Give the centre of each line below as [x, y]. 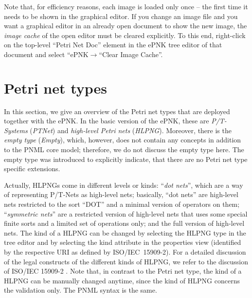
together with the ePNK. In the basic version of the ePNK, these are [107, 121]
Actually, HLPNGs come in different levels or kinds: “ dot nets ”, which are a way [124, 185]
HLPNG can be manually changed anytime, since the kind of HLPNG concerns [122, 280]
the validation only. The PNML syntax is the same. [81, 290]
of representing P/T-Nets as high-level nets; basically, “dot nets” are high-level [121, 194]
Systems [16, 130]
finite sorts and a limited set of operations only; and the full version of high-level [124, 223]
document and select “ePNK [46, 54]
